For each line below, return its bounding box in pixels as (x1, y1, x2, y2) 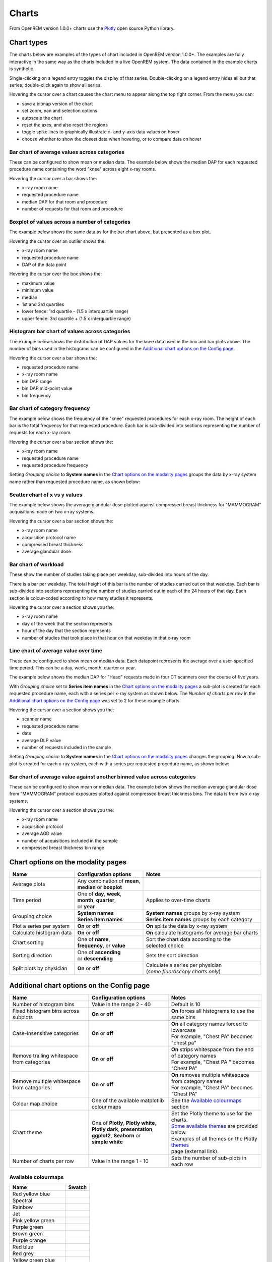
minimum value (22, 287, 54, 293)
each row (171, 1161, 193, 1168)
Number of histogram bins (12, 1001, 75, 1008)
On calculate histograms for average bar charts (146, 929, 258, 936)
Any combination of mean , (77, 877, 141, 884)
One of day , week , (77, 890, 122, 897)
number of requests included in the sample (22, 745, 111, 750)
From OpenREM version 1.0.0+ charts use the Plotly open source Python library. (9, 25, 175, 31)
